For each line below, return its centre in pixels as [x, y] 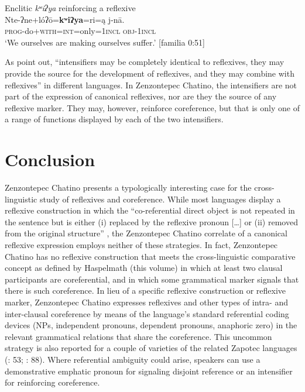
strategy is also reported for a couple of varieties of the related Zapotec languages [151, 348]
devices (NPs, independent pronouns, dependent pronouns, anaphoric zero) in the [151, 325]
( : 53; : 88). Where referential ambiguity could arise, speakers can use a [133, 359]
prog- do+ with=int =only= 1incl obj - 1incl [80, 31]
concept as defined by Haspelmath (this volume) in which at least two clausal [144, 268]
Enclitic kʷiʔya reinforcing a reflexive [70, 8]
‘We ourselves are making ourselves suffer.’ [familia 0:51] [105, 42]
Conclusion [50, 159]
